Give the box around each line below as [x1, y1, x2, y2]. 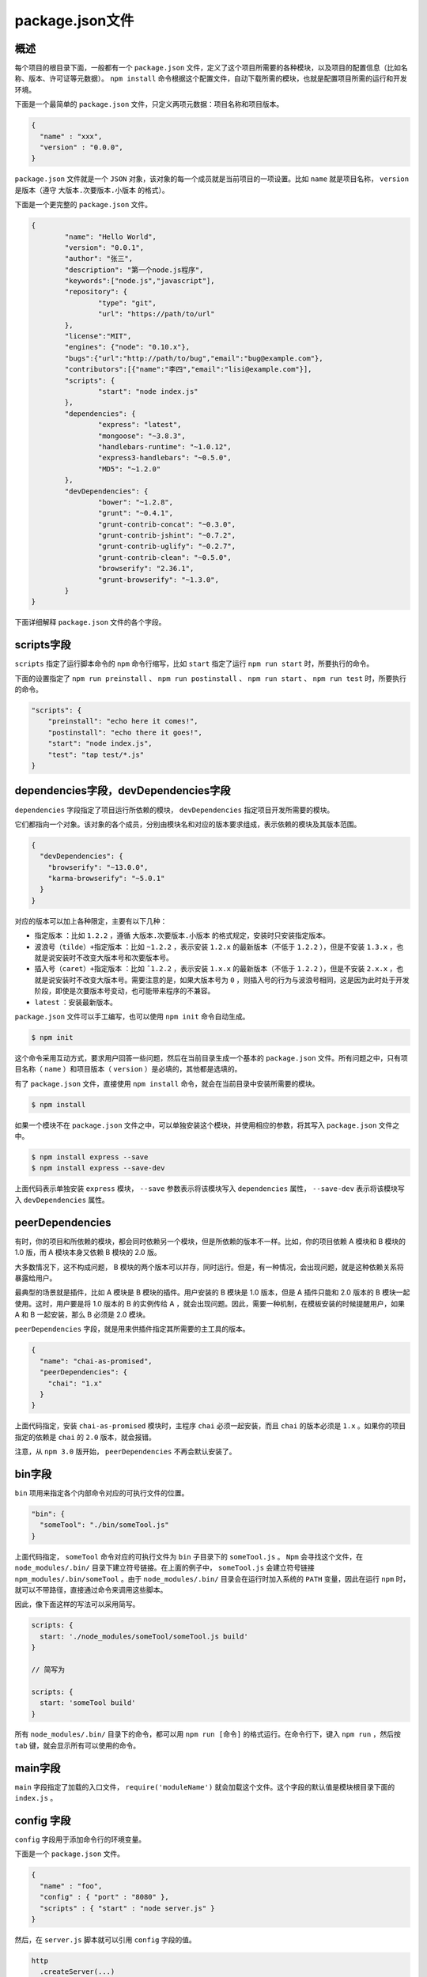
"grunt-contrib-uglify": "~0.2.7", [97, 542, 236, 551]
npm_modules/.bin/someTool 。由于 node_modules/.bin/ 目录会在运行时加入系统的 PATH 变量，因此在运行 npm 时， [14, 1574, 410, 1583]
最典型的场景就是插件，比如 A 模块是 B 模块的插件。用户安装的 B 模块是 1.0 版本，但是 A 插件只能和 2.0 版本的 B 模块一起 [14, 1287, 410, 1297]
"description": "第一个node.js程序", [64, 265, 204, 274]
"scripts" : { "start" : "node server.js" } [40, 1903, 215, 1913]
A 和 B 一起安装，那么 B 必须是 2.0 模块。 [14, 1310, 150, 1320]
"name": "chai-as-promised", [40, 1356, 153, 1366]
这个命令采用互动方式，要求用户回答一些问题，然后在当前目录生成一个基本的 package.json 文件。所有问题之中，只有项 [14, 1053, 409, 1063]
